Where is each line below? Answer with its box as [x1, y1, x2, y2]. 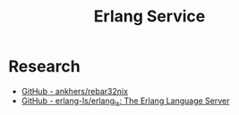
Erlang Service [93, 6, 206, 27]
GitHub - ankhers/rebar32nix [21, 86, 129, 96]
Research [8, 56, 81, 77]
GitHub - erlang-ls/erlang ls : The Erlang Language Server [21, 95, 230, 108]
